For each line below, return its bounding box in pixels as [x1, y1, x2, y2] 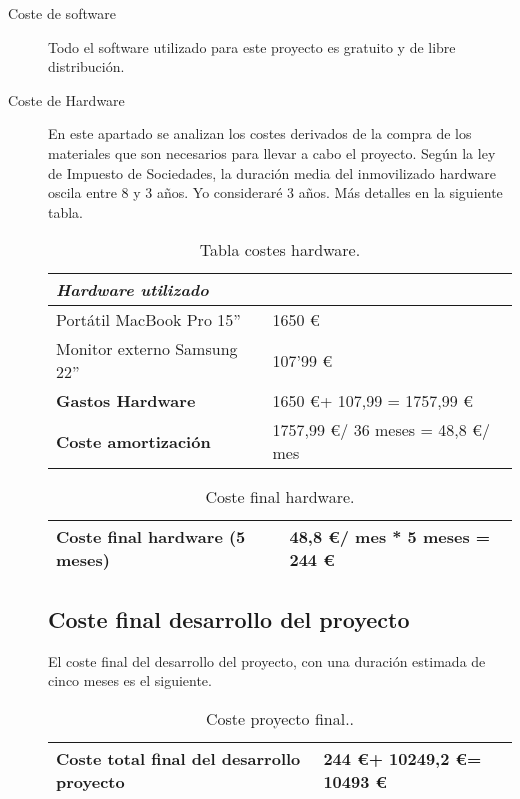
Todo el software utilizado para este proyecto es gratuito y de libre [48, 36, 456, 57]
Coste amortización [56, 429, 211, 453]
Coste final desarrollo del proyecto [48, 603, 410, 634]
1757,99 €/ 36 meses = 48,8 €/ [272, 418, 491, 442]
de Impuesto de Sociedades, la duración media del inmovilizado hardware [48, 162, 496, 183]
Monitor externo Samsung [56, 337, 238, 361]
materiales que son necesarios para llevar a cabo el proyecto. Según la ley [48, 142, 496, 163]
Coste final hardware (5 [56, 525, 246, 549]
